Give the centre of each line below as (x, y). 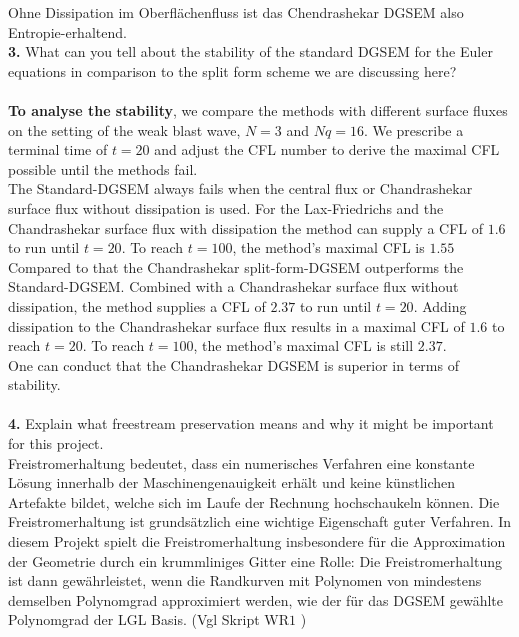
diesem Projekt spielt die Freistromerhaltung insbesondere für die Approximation (257, 541)
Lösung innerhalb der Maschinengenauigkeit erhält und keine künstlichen (232, 482)
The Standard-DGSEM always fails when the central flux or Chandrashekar (240, 188)
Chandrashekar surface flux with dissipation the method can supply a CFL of (245, 227)
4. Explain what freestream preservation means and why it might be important (251, 423)
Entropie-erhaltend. (67, 31)
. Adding (440, 305)
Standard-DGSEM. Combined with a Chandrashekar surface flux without (233, 286)
